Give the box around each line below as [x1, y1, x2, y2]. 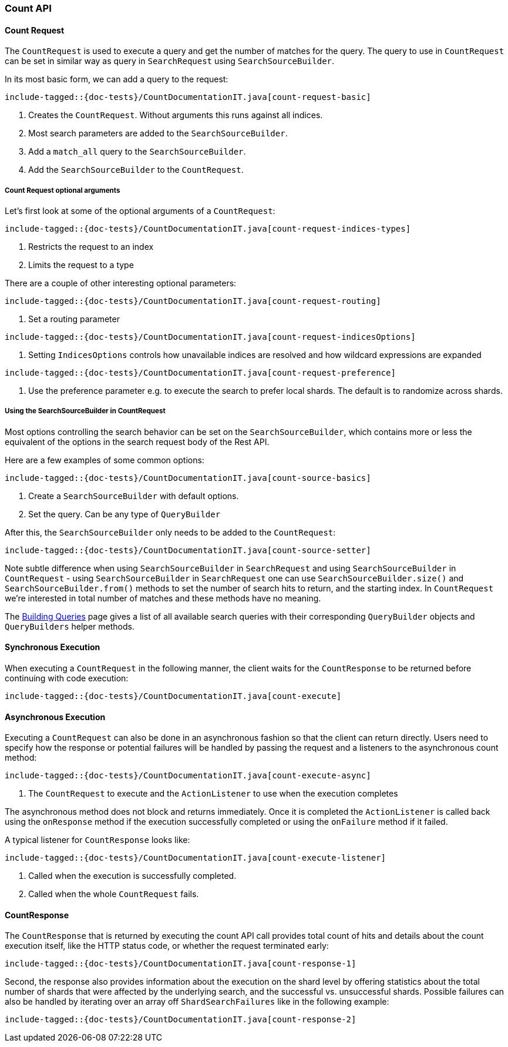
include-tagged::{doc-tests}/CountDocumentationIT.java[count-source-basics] [5, 473, 371, 483]
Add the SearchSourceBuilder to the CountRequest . [28, 165, 244, 175]
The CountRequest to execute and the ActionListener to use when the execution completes [28, 788, 398, 799]
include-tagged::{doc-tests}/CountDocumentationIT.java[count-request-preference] [5, 368, 396, 377]
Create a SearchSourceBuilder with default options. [28, 490, 239, 501]
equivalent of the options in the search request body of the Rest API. [5, 436, 270, 447]
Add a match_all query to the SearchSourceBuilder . [28, 146, 246, 157]
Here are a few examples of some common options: [5, 454, 204, 465]
